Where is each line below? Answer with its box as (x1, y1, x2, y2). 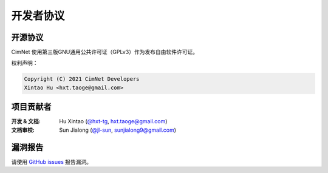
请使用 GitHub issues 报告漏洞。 (11, 158, 92, 165)
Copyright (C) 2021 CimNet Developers (24, 76, 140, 83)
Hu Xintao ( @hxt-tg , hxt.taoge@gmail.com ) (59, 118, 168, 125)
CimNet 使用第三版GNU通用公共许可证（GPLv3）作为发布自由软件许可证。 (11, 49, 199, 56)
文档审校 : (11, 126, 35, 134)
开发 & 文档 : (11, 118, 41, 125)
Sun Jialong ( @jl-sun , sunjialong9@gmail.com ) (59, 126, 176, 134)
